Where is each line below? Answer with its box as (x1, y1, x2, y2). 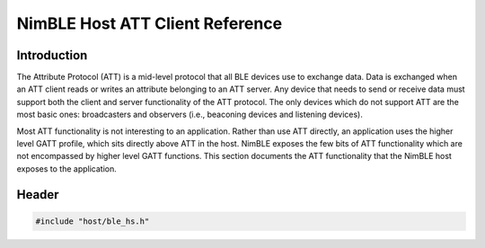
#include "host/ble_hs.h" (35, 216, 150, 226)
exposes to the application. (16, 163, 117, 174)
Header (16, 187, 59, 202)
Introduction (16, 48, 88, 63)
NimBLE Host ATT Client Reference (16, 13, 283, 33)
